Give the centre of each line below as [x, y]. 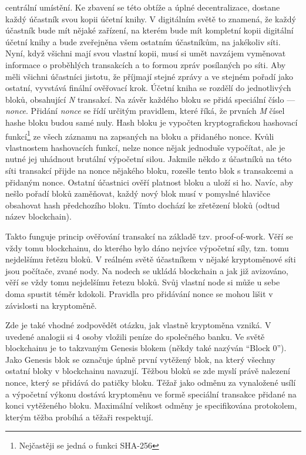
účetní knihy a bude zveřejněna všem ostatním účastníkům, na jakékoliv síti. [143, 41]
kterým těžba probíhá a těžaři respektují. [79, 417]
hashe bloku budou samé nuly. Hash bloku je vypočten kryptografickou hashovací [152, 122]
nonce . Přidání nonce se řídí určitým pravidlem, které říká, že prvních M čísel [145, 111]
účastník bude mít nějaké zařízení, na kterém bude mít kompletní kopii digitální [149, 30]
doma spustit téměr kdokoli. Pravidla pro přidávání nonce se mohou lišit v [139, 293]
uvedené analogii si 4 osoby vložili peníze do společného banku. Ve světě [135, 336]
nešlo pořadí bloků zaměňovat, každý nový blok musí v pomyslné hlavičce [138, 193]
